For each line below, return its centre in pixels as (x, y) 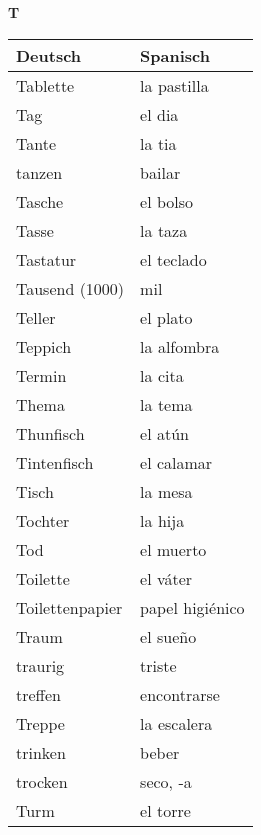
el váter (166, 578)
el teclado (173, 259)
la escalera (176, 723)
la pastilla (174, 85)
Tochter (43, 520)
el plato (166, 317)
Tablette (45, 85)
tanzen (39, 172)
